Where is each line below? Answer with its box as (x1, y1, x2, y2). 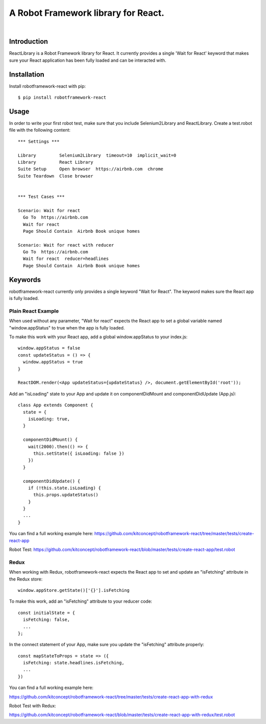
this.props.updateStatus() (33, 492, 99, 498)
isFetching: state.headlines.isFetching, (23, 660, 125, 666)
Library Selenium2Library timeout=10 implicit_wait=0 (18, 152, 177, 158)
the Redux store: (9, 576, 43, 582)
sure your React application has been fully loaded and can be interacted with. (9, 57, 166, 63)
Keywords (9, 275, 41, 284)
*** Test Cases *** (18, 194, 65, 199)
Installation (9, 70, 44, 78)
